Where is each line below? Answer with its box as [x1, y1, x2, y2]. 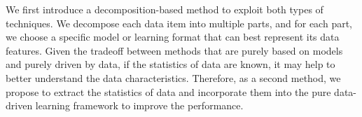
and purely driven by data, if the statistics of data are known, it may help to [6, 57, 335, 71]
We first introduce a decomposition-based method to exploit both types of [6, 2, 323, 16]
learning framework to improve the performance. [35, 98, 244, 113]
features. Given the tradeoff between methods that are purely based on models [6, 43, 343, 57]
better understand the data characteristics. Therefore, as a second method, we [6, 70, 341, 85]
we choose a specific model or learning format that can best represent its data [6, 29, 340, 44]
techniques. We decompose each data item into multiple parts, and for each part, [6, 15, 352, 30]
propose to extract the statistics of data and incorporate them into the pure [6, 84, 331, 99]
